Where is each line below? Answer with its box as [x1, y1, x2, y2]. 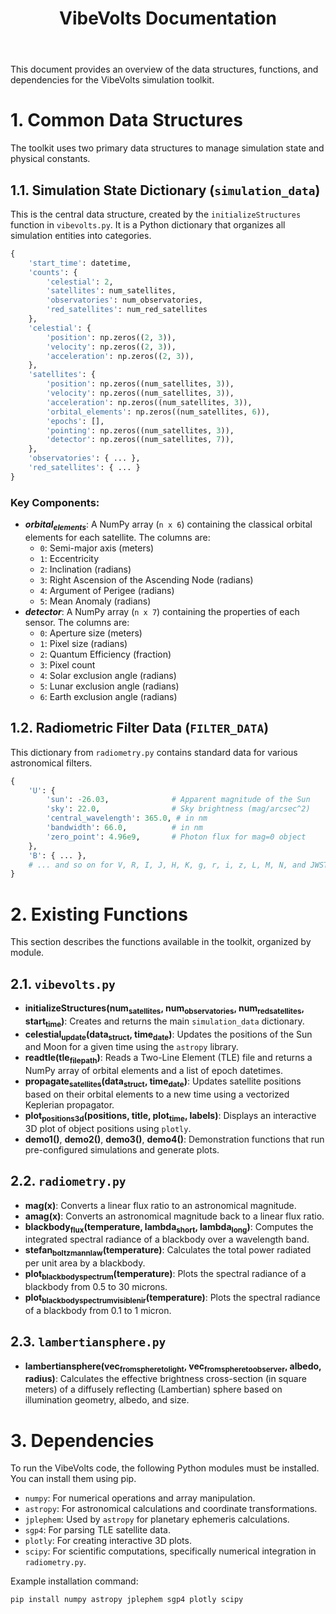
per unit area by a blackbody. [24, 1257, 146, 1269]
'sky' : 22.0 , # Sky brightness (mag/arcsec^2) [46, 804, 311, 814]
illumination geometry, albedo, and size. [24, 1394, 190, 1406]
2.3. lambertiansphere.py [10, 1333, 167, 1351]
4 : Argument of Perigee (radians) [39, 584, 175, 596]
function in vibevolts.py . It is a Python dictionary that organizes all [10, 218, 286, 231]
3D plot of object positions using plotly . [24, 1122, 192, 1134]
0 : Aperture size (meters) [39, 627, 143, 639]
